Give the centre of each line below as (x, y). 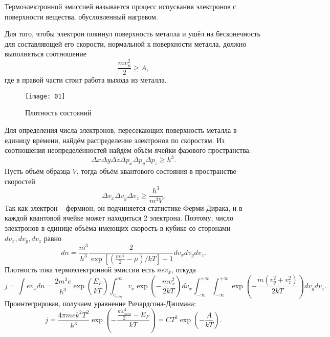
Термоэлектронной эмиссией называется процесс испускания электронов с (120, 6)
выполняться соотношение (46, 54)
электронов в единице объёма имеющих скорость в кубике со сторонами (118, 227)
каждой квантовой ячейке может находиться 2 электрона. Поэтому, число (119, 218)
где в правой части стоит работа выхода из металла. (86, 80)
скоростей (20, 181)
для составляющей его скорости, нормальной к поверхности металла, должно (126, 43)
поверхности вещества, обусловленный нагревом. (81, 16)
